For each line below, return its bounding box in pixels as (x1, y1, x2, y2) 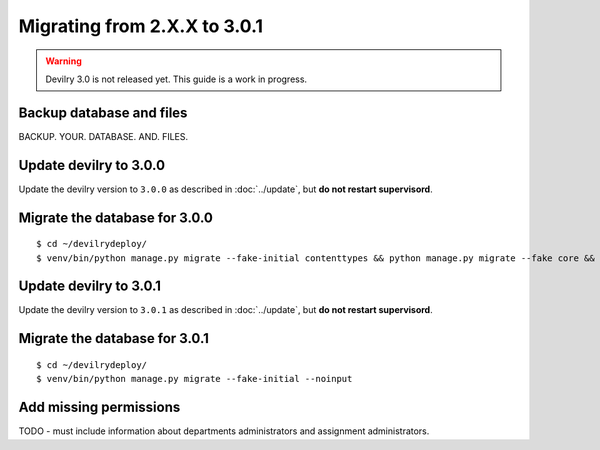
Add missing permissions (18, 399, 181, 416)
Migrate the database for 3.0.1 (18, 330, 210, 347)
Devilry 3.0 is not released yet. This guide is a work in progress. (45, 73, 308, 85)
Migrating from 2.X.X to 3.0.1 (18, 15, 264, 37)
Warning (45, 55, 82, 67)
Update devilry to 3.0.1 (18, 278, 162, 295)
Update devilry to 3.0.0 (18, 156, 165, 174)
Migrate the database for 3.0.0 (18, 209, 214, 226)
